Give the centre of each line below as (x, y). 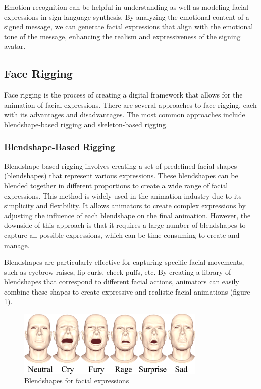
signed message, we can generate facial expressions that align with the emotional (129, 27)
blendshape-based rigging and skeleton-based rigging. (86, 124)
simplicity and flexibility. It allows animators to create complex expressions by (125, 205)
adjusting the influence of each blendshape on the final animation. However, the (127, 215)
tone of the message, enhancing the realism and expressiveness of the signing (122, 36)
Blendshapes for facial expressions (77, 381)
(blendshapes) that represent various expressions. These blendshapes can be (121, 176)
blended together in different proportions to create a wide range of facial (116, 185)
